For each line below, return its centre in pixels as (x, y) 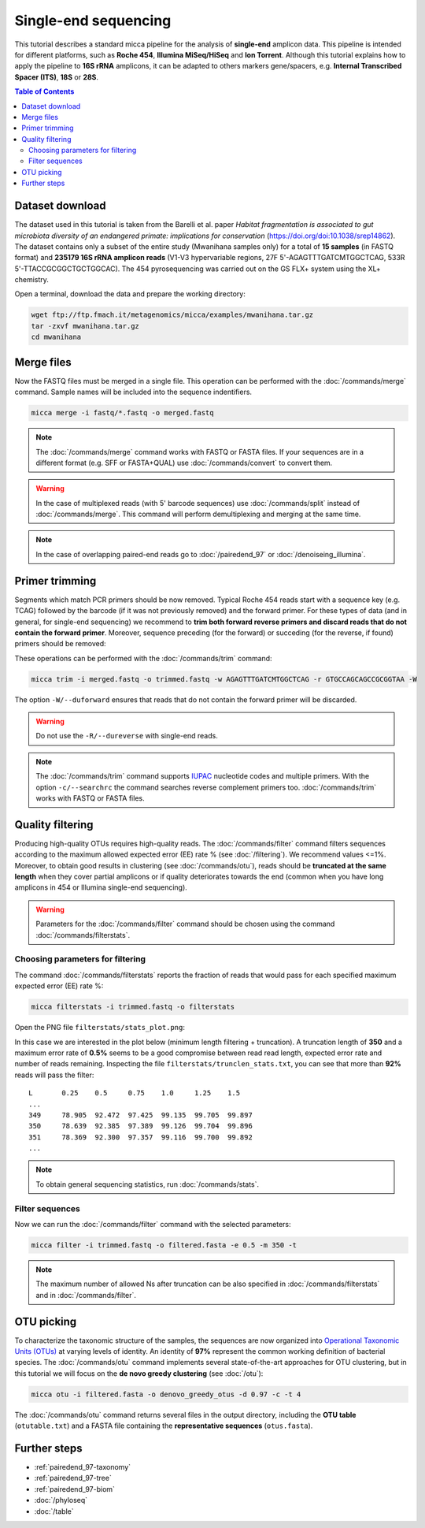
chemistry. (31, 280)
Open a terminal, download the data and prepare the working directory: (130, 294)
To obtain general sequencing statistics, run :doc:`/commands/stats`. (148, 1184)
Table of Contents (44, 91)
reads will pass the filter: (54, 1075)
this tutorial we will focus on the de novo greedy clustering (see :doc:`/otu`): (139, 1373)
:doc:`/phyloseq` (61, 1500)
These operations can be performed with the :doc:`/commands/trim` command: (143, 658)
